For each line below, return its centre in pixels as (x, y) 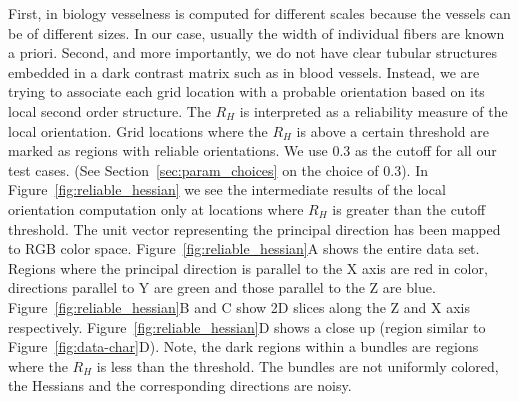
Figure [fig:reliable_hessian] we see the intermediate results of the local (227, 189)
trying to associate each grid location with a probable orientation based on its (246, 91)
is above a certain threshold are (392, 130)
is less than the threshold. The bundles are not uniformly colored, (297, 365)
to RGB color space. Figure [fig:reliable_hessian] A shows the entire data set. (244, 248)
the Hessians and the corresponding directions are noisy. (180, 385)
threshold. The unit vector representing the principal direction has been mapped (254, 228)
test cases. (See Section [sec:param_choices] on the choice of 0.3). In (218, 169)
